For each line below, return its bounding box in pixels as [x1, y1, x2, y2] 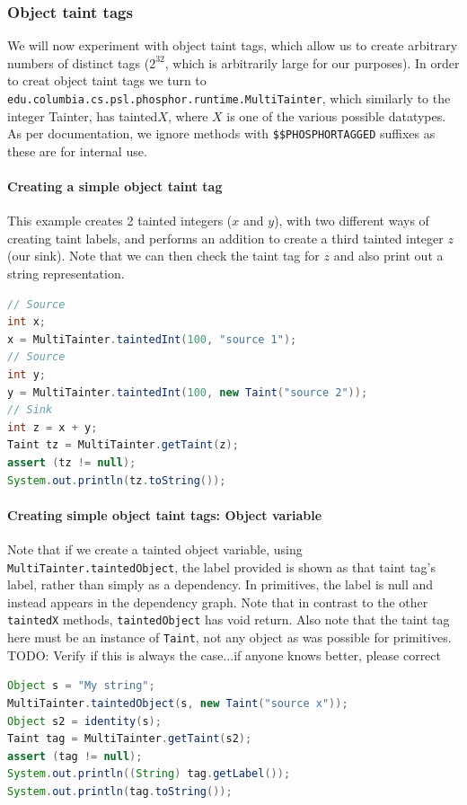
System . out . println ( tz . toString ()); [7, 473, 226, 487]
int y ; [7, 368, 46, 382]
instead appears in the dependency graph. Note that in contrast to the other [7, 592, 428, 611]
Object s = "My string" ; [7, 679, 155, 693]
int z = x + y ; [7, 420, 98, 434]
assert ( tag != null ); [7, 749, 143, 763]
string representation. [7, 264, 125, 283]
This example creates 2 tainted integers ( [7, 211, 233, 230]
